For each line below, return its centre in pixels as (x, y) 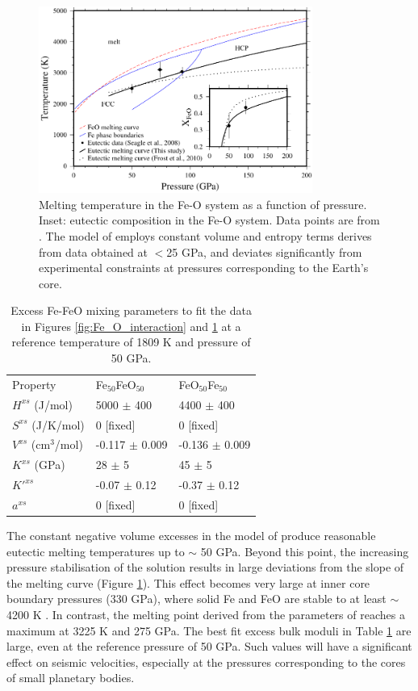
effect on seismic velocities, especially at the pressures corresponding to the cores (206, 662)
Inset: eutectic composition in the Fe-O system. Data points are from (209, 220)
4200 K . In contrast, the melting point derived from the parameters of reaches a (206, 615)
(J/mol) (53, 404)
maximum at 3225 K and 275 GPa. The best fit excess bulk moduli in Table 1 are (209, 630)
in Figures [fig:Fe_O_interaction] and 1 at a (131, 326)
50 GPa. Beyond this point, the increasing (305, 551)
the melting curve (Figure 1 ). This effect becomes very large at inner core (188, 582)
